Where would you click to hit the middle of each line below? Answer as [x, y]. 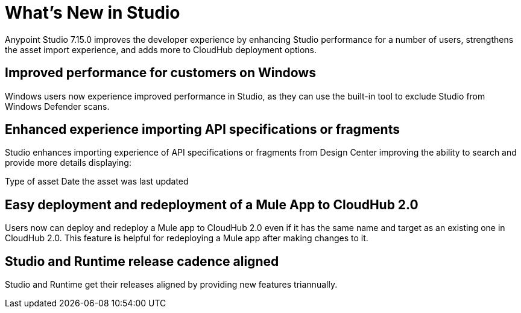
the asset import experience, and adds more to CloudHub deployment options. [161, 49]
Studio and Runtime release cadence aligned [142, 261]
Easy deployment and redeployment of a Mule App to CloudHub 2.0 [212, 204]
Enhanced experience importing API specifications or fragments [202, 130]
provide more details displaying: [68, 163]
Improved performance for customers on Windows [160, 73]
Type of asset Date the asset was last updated [97, 182]
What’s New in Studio [93, 13]
